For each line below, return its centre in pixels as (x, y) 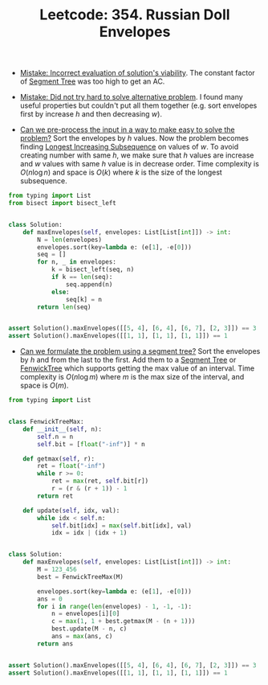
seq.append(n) (89, 284)
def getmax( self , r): (59, 459)
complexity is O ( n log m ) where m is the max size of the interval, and (132, 377)
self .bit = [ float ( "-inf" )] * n (91, 444)
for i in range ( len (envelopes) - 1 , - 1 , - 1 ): (115, 606)
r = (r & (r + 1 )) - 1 (89, 489)
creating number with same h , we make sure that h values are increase (137, 155)
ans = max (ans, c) (82, 637)
